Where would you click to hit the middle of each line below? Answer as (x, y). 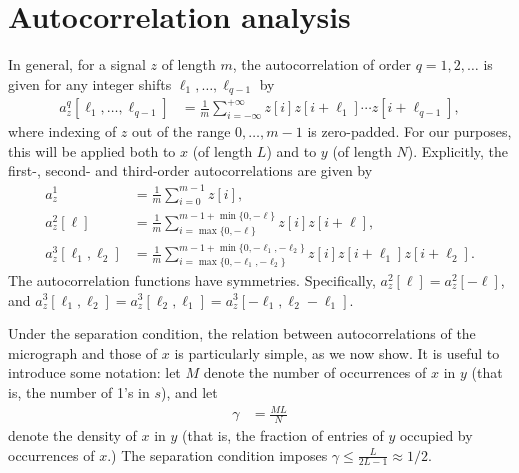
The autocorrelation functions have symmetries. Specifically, (192, 279)
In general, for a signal (77, 64)
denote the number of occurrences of (315, 372)
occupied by (436, 434)
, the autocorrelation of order (322, 64)
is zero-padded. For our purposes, (409, 131)
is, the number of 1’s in (79, 391)
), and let (189, 391)
